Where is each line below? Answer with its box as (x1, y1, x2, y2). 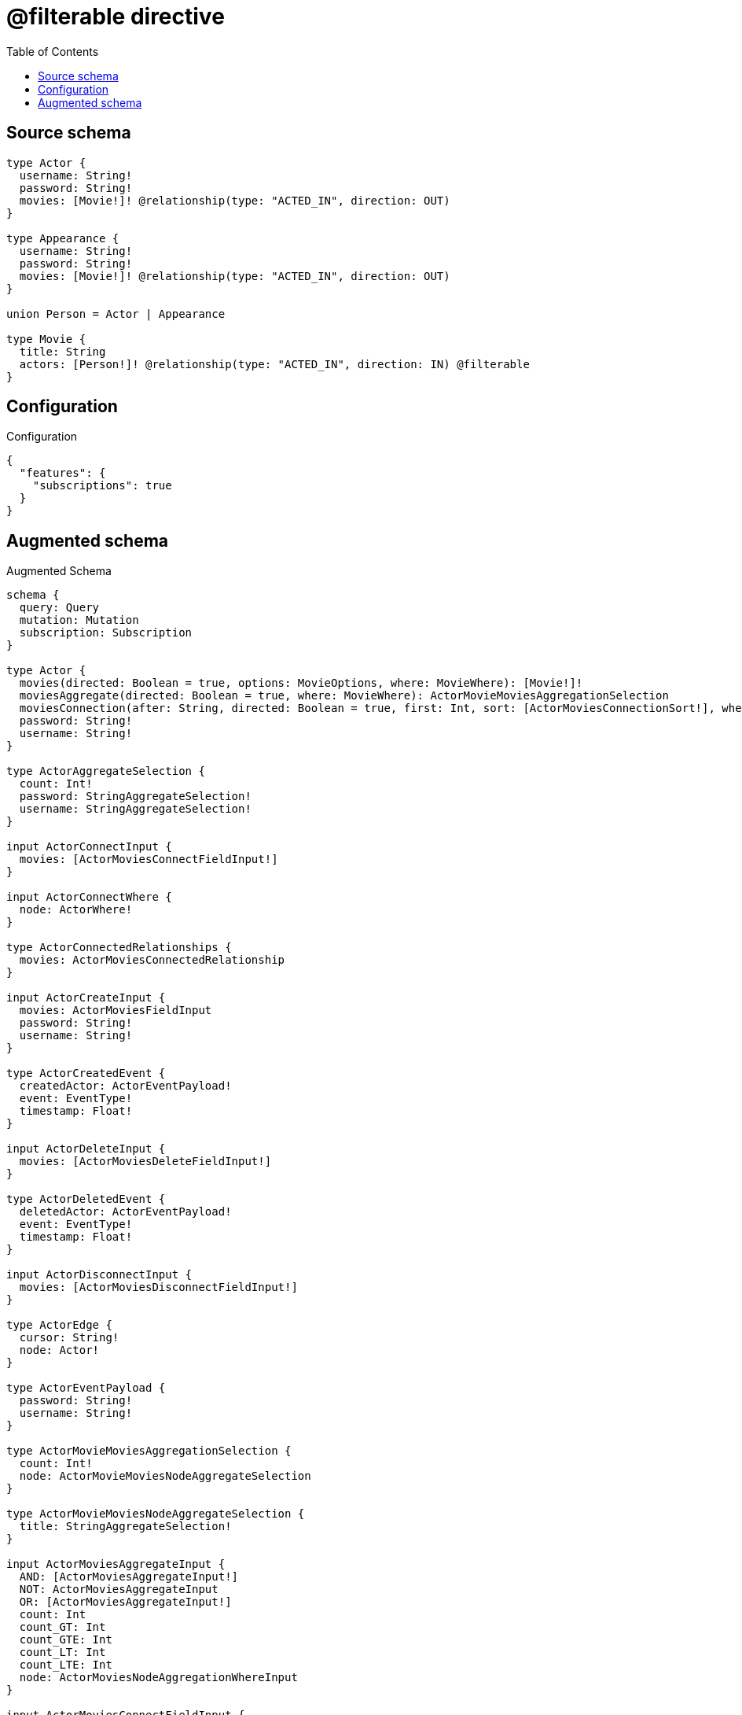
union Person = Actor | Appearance (6, 307, 226, 320)
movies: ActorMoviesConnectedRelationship (19, 953, 285, 967)
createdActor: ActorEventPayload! (19, 1079, 232, 1093)
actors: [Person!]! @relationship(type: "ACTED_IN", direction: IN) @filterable (19, 357, 530, 371)
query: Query (19, 601, 100, 614)
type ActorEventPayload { (6, 1381, 166, 1395)
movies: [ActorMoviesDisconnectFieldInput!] (19, 1281, 298, 1294)
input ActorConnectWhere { (6, 891, 172, 904)
